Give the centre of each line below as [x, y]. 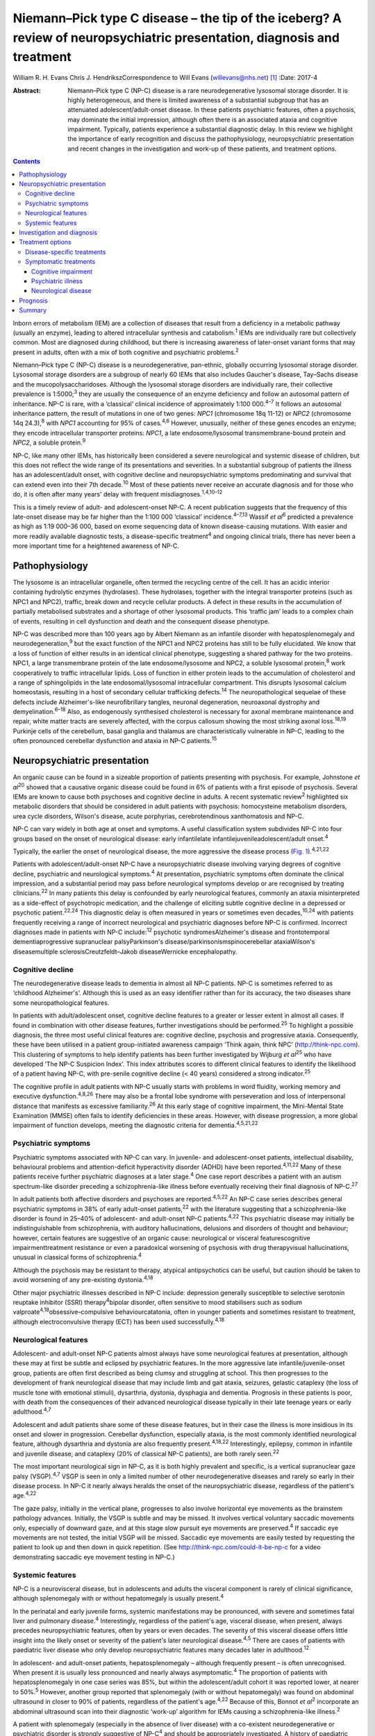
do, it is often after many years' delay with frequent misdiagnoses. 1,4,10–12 [118, 494]
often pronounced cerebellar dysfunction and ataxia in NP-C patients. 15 [115, 740]
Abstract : [27, 90]
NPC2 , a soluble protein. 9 [49, 442]
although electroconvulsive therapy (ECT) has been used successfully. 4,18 [119, 1321]
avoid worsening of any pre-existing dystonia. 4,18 [83, 1279]
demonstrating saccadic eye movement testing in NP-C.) [94, 1557]
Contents [27, 161]
